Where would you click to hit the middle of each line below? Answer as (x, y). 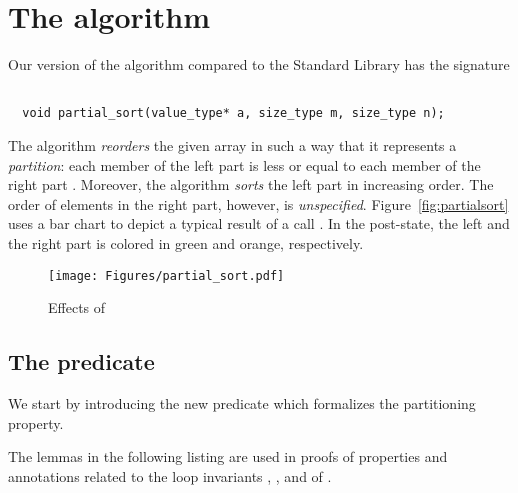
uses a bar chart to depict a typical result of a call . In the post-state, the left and (259, 223)
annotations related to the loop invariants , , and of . (170, 475)
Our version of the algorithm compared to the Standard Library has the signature (259, 64)
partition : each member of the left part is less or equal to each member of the (244, 164)
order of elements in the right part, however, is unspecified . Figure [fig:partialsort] (258, 203)
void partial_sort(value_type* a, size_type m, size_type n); (233, 113)
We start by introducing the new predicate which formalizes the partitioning (242, 403)
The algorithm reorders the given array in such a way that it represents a (232, 145)
